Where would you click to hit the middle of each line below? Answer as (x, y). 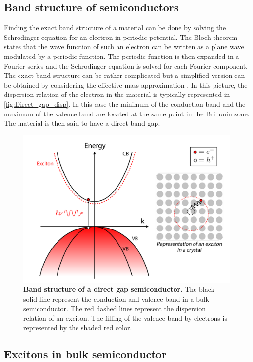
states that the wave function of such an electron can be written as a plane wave (124, 47)
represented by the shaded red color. (78, 327)
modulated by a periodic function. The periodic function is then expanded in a (122, 56)
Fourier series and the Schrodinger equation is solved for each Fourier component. (126, 66)
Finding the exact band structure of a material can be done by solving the (115, 28)
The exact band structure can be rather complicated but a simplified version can (125, 75)
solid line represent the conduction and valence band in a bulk (116, 299)
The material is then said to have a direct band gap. (82, 123)
